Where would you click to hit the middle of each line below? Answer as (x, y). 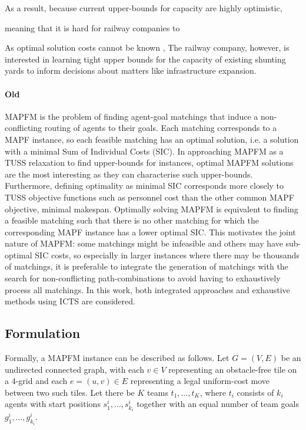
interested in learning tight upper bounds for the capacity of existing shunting (145, 59)
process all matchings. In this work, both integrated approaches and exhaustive (147, 289)
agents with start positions (53, 404)
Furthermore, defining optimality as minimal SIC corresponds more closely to (144, 186)
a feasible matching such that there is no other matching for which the (132, 220)
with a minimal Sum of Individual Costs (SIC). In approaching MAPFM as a (144, 151)
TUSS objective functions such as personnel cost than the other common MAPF (150, 197)
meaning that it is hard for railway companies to (92, 27)
